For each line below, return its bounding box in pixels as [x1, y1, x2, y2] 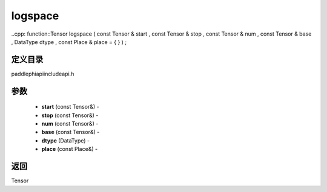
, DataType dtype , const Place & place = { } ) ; [11, 38, 127, 45]
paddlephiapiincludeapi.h [11, 70, 74, 77]
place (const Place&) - [41, 146, 98, 153]
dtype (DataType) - [41, 136, 90, 144]
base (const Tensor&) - [41, 129, 100, 136]
